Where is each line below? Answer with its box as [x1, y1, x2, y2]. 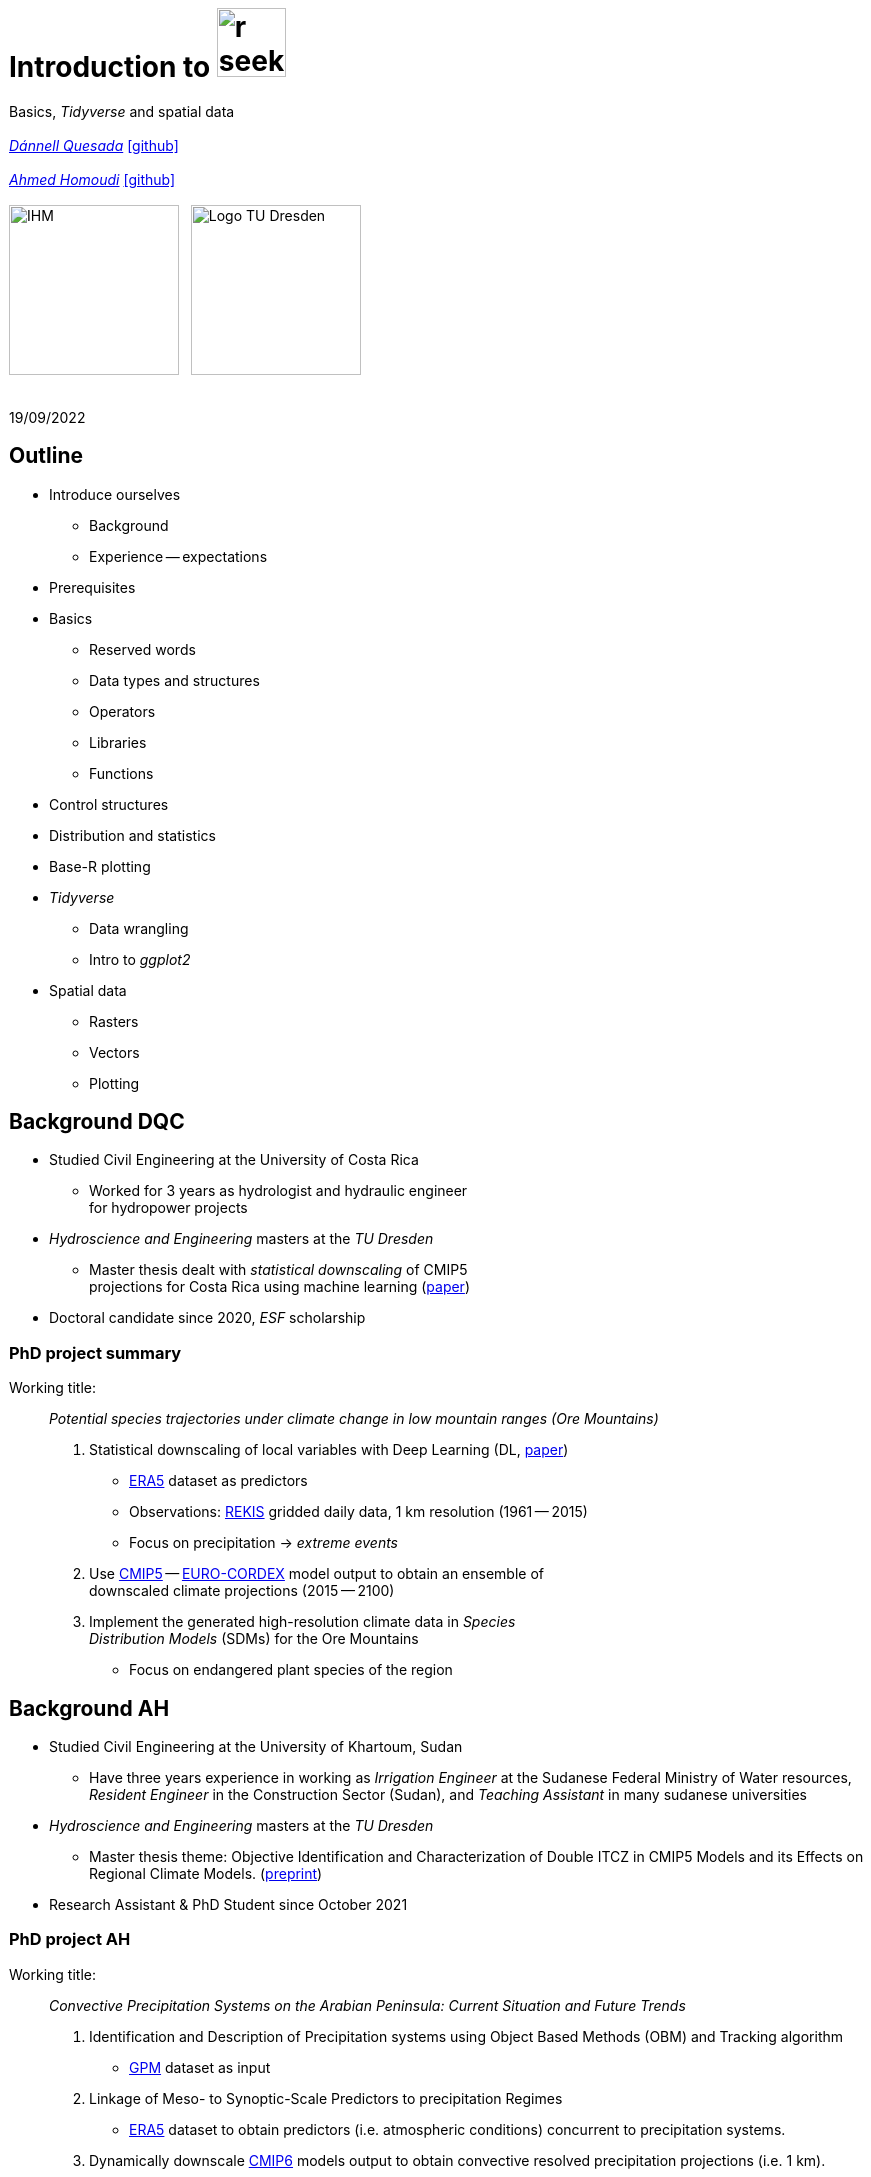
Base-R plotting [49, 857, 151, 875]
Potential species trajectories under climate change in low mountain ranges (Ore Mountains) [49, 1410, 659, 1428]
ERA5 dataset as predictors [129, 1472, 308, 1490]
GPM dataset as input [129, 2058, 271, 2076]
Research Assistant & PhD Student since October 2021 [49, 1896, 408, 1914]
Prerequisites [49, 578, 136, 596]
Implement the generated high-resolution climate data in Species [89, 1613, 516, 1631]
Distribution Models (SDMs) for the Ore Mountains [89, 1630, 419, 1648]
